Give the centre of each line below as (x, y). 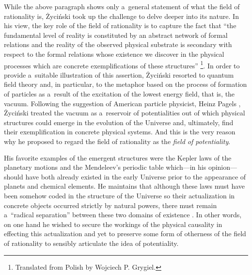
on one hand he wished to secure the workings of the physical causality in (113, 224)
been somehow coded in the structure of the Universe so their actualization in (119, 195)
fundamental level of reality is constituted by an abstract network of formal (116, 35)
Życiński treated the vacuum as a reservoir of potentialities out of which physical (125, 113)
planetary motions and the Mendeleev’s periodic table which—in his (105, 167)
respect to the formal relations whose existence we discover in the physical (114, 54)
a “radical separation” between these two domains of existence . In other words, (123, 215)
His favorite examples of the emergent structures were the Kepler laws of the (118, 157)
